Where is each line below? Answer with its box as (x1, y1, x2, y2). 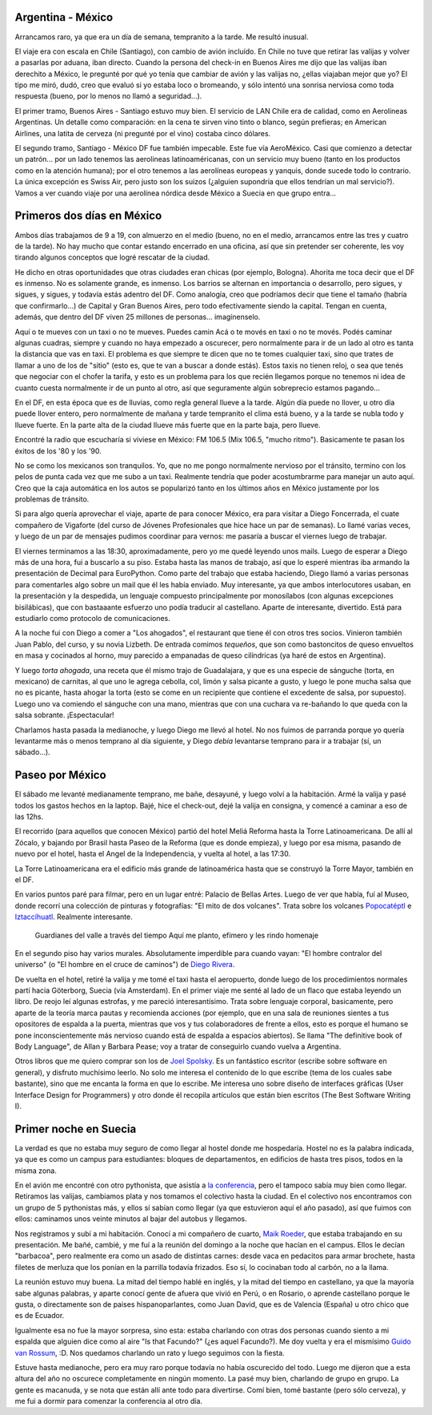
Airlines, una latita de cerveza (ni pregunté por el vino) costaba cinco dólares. (14, 128, 271, 138)
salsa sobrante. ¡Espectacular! (14, 710, 115, 720)
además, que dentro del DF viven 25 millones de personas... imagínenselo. (14, 312, 261, 322)
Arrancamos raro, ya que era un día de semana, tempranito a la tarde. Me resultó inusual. (14, 32, 309, 42)
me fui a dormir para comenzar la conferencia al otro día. (14, 1397, 203, 1406)
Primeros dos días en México (14, 209, 162, 223)
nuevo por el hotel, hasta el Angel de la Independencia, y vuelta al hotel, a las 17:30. (14, 849, 291, 859)
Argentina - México (14, 10, 114, 24)
